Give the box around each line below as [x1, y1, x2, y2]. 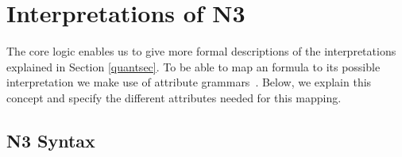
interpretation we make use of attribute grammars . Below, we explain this [6, 74, 372, 90]
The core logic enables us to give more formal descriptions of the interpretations [6, 43, 396, 59]
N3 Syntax [6, 128, 95, 152]
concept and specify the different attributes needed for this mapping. [6, 89, 342, 105]
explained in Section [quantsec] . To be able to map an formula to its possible [6, 58, 381, 75]
